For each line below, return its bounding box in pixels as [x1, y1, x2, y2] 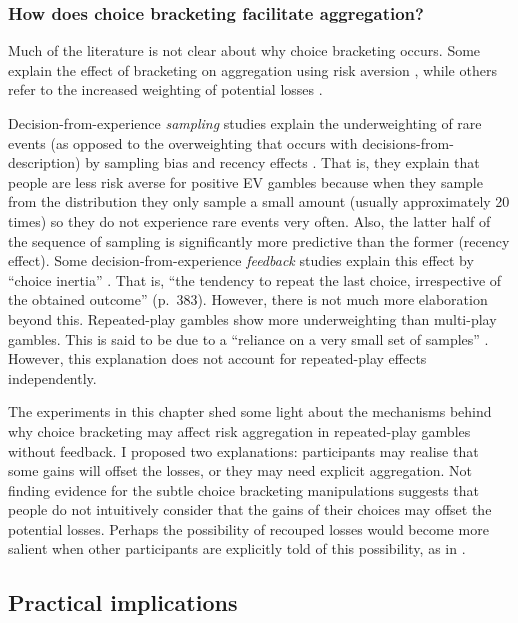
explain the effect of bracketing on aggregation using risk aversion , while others [8, 59, 497, 80]
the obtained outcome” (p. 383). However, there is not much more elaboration [8, 289, 488, 310]
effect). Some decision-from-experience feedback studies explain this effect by [8, 250, 474, 271]
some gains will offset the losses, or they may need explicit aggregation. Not [8, 460, 473, 481]
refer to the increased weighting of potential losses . [8, 79, 323, 100]
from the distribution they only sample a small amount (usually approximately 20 [8, 191, 510, 212]
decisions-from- [362, 132, 454, 153]
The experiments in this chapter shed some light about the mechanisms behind [8, 401, 492, 422]
